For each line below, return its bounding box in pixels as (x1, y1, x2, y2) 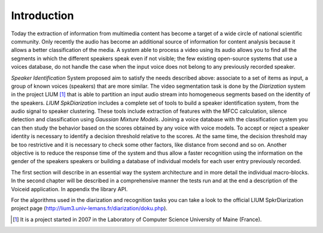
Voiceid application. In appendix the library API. (11, 185, 128, 192)
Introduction (11, 9, 74, 22)
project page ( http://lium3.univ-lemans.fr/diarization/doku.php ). (11, 205, 167, 212)
